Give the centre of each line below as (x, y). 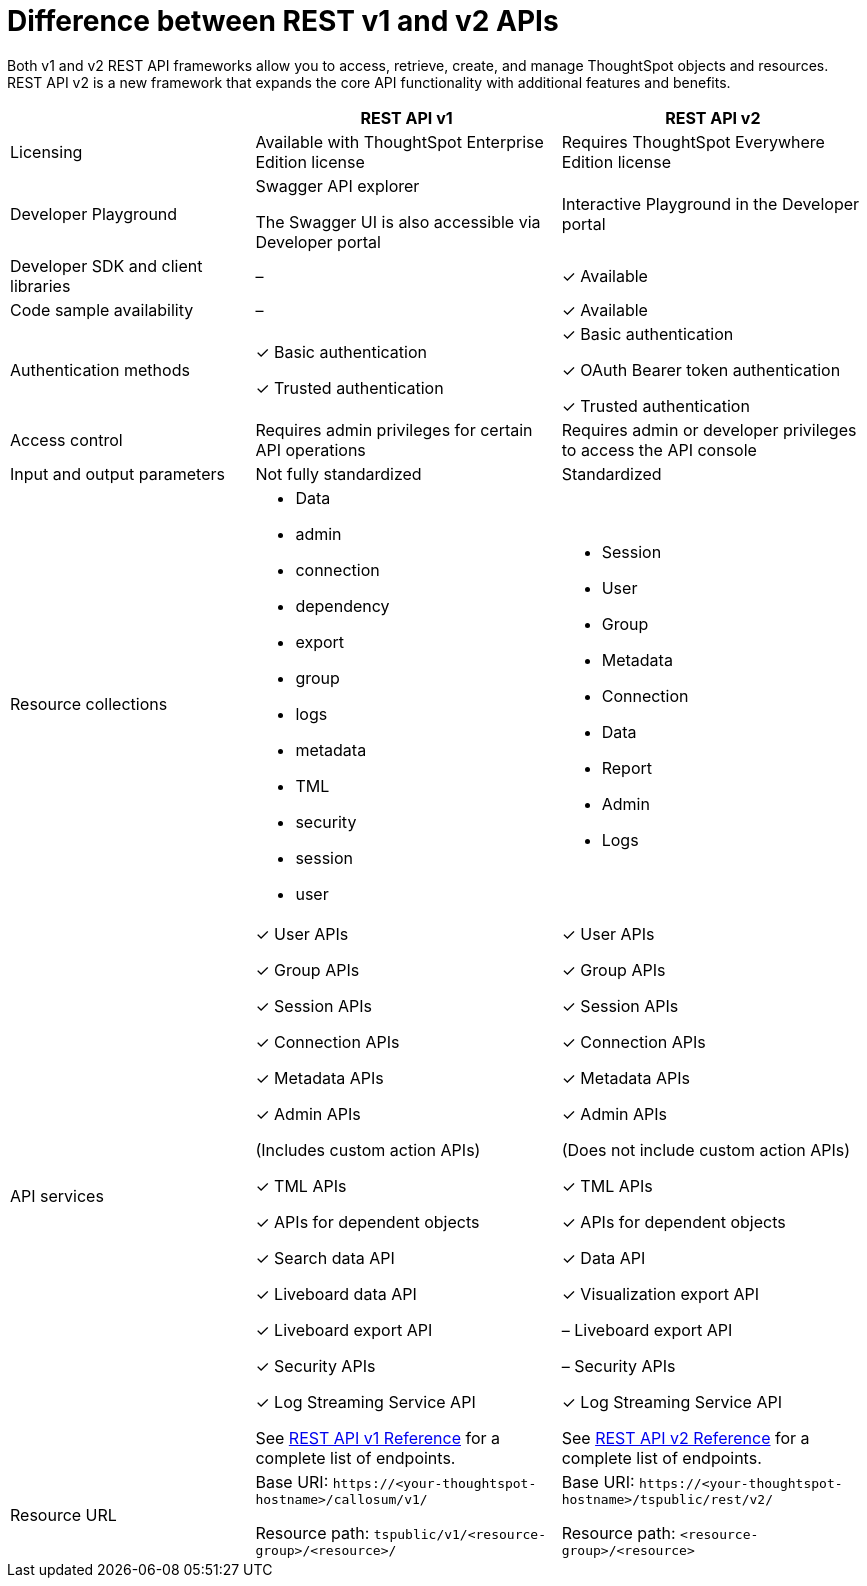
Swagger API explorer (337, 185)
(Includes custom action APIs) (368, 1149)
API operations (310, 449)
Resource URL (63, 1514)
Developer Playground (94, 213)
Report (626, 767)
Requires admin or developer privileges (709, 429)
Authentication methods (100, 369)
